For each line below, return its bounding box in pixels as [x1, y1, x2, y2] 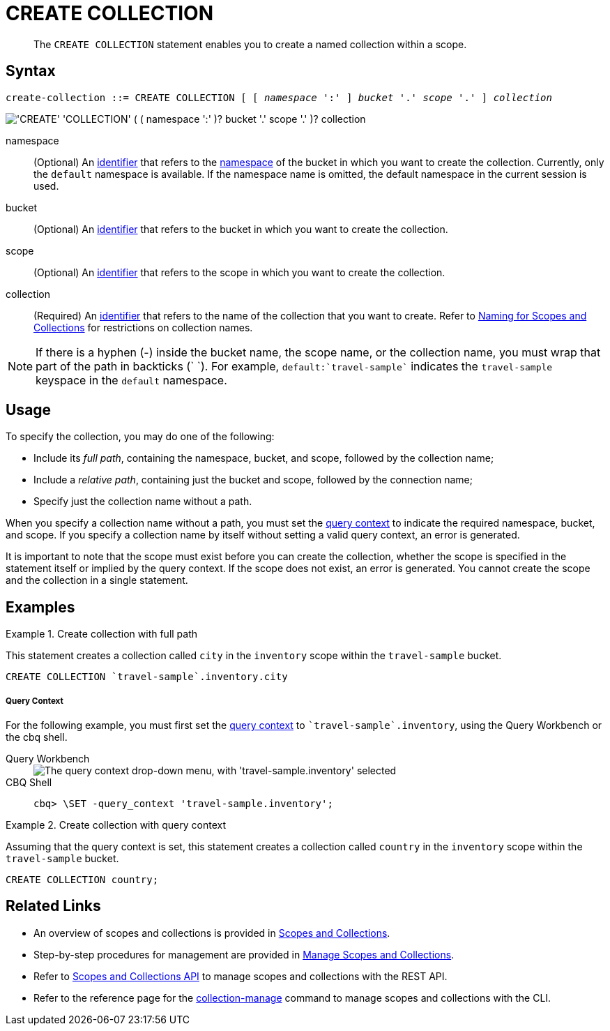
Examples [6, 598, 75, 616]
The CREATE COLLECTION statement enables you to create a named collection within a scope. [33, 38, 467, 50]
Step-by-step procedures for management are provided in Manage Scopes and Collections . [33, 948, 455, 961]
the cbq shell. [6, 731, 68, 744]
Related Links [6, 897, 101, 915]
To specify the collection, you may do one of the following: [6, 430, 275, 443]
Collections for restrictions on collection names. [33, 321, 253, 333]
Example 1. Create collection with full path [6, 628, 198, 640]
